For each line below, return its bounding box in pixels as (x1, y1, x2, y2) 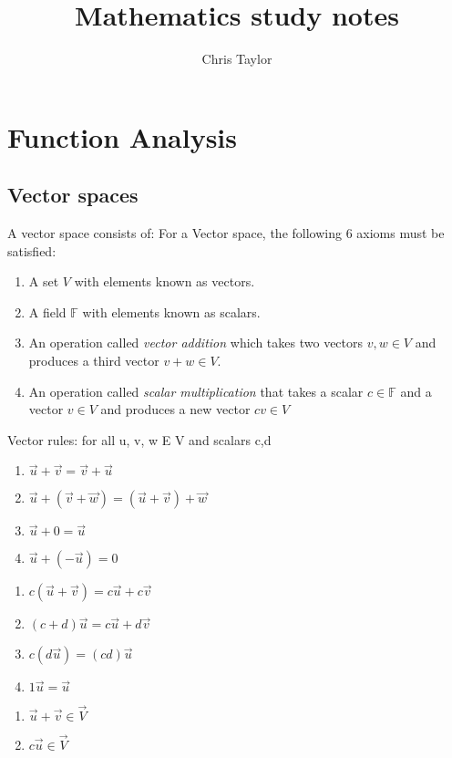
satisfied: (7, 241, 56, 260)
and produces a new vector (100, 400, 251, 419)
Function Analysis (7, 118, 238, 155)
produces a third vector (28, 351, 159, 370)
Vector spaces (7, 181, 139, 209)
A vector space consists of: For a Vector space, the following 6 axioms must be (7, 223, 445, 243)
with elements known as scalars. (82, 302, 261, 321)
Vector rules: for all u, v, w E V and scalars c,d (7, 430, 272, 449)
